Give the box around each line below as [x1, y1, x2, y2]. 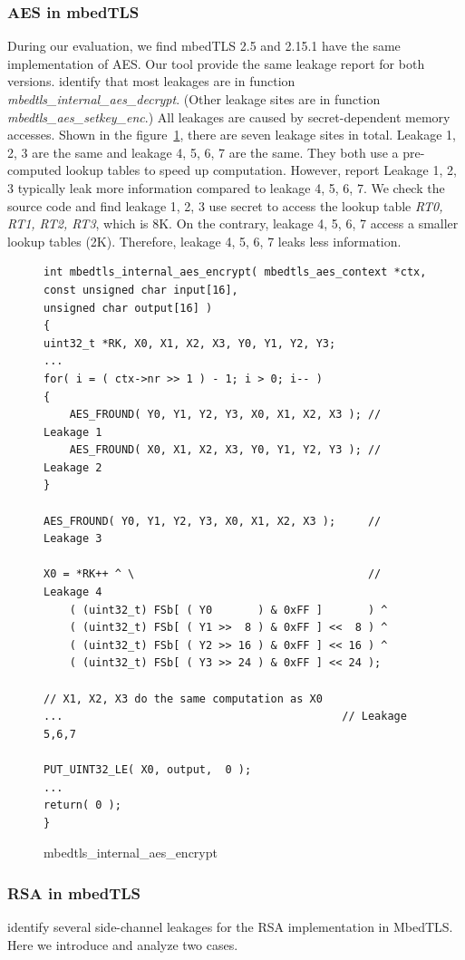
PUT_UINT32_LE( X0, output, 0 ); [44, 762, 252, 776]
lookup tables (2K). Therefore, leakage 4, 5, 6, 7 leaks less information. [7, 231, 402, 250]
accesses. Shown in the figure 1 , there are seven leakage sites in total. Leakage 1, [7, 125, 456, 144]
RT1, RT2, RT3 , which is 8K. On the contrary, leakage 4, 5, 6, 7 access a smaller [7, 214, 459, 233]
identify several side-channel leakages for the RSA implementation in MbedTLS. [7, 917, 453, 936]
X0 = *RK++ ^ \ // [44, 567, 382, 581]
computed [7, 160, 62, 179]
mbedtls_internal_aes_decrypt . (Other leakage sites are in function [7, 90, 381, 108]
